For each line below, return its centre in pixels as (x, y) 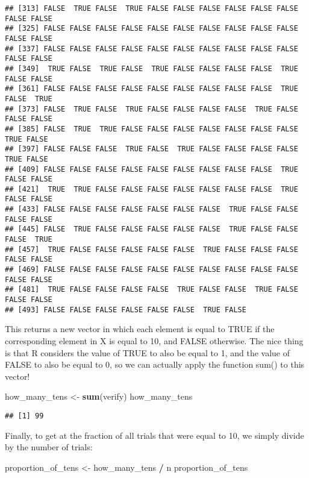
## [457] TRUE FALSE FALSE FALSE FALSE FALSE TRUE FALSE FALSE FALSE (151, 249)
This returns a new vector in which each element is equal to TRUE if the (140, 329)
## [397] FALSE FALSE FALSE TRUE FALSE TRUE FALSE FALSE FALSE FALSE (151, 149)
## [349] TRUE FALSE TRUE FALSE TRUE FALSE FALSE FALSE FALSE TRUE (151, 68)
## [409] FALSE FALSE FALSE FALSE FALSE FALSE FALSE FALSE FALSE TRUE (151, 169)
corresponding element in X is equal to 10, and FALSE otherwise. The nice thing (154, 340)
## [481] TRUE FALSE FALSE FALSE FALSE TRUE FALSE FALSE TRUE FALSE (151, 290)
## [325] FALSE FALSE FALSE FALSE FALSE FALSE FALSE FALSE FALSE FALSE (151, 29)
